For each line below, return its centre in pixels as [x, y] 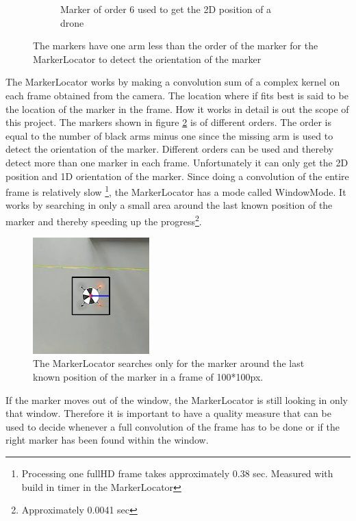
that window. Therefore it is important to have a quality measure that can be [168, 413]
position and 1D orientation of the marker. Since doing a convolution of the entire [177, 176]
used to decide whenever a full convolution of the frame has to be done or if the [173, 426]
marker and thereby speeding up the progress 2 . [104, 220]
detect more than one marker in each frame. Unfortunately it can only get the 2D [177, 162]
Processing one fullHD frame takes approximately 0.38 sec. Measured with [177, 473]
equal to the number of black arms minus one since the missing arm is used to [169, 135]
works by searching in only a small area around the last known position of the [169, 205]
